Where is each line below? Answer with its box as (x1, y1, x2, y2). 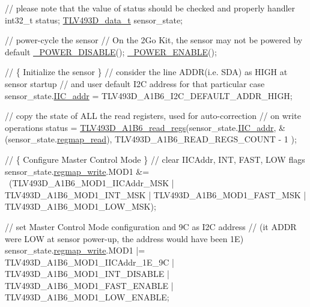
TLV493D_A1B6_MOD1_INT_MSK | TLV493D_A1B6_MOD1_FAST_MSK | (5, 188, 306, 201)
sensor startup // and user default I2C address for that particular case (5, 77, 265, 90)
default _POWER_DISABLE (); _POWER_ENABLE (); (5, 45, 217, 58)
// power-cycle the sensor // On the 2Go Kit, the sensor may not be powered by (5, 34, 303, 46)
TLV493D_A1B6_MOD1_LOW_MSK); (5, 200, 156, 213)
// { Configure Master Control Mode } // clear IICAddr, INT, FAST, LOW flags (5, 153, 305, 165)
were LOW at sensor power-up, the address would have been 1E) (5, 232, 244, 245)
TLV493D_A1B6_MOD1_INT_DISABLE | (5, 267, 169, 280)
